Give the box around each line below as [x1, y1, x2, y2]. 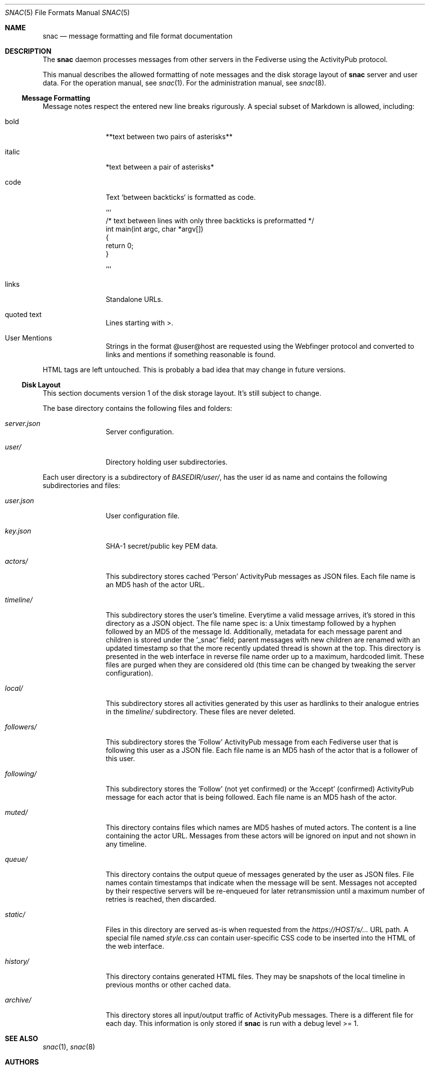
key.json [5, 527, 31, 535]
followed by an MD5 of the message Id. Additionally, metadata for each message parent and [106, 627, 402, 636]
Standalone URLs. [106, 295, 163, 303]
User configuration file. [106, 512, 180, 520]
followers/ [5, 723, 37, 731]
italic [5, 148, 20, 156]
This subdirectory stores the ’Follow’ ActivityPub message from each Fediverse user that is [106, 738, 399, 746]
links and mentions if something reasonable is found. [106, 350, 276, 359]
